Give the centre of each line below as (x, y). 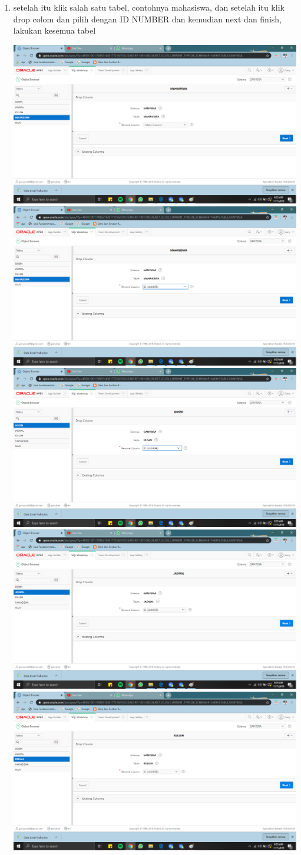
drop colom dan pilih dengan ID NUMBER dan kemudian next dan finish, (147, 19)
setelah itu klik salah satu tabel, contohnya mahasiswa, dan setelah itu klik (149, 7)
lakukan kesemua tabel (54, 30)
